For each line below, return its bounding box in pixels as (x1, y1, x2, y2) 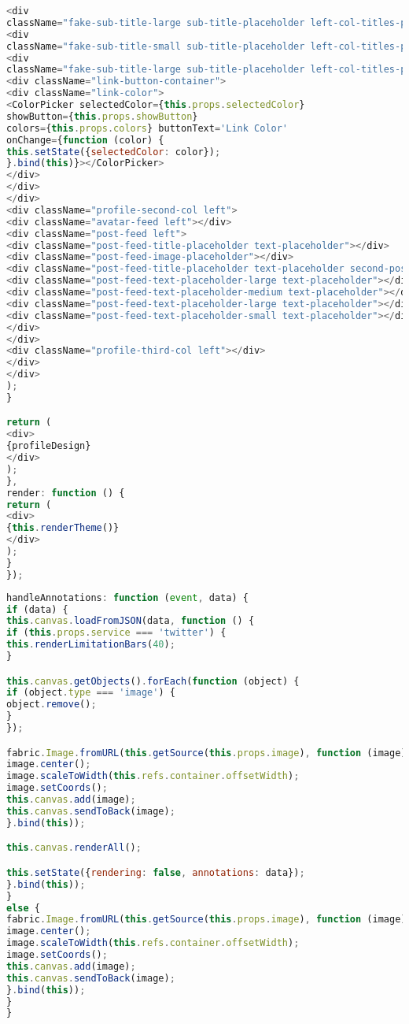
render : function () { (6, 487, 125, 499)
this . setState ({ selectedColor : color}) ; (6, 146, 221, 158)
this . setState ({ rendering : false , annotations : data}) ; (6, 866, 305, 878)
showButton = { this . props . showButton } (6, 110, 198, 122)
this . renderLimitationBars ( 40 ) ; (6, 639, 175, 651)
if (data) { (6, 603, 68, 615)
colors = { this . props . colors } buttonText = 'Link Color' (6, 122, 289, 134)
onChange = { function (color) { (6, 134, 164, 146)
